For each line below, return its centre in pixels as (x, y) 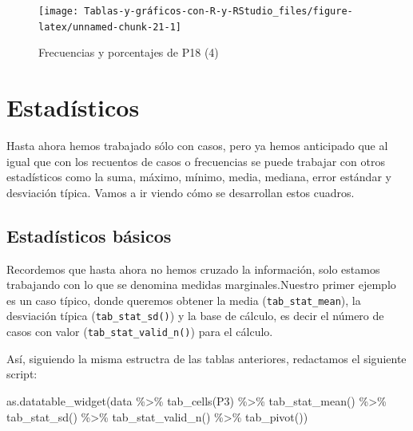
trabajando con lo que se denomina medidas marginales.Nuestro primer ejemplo (201, 285)
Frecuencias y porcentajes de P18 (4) (129, 52)
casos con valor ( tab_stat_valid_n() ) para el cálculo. (140, 332)
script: (22, 374)
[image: (59, 11)
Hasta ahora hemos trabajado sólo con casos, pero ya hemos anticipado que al (197, 146)
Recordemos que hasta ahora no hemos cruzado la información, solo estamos (193, 269)
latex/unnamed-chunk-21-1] (110, 27)
